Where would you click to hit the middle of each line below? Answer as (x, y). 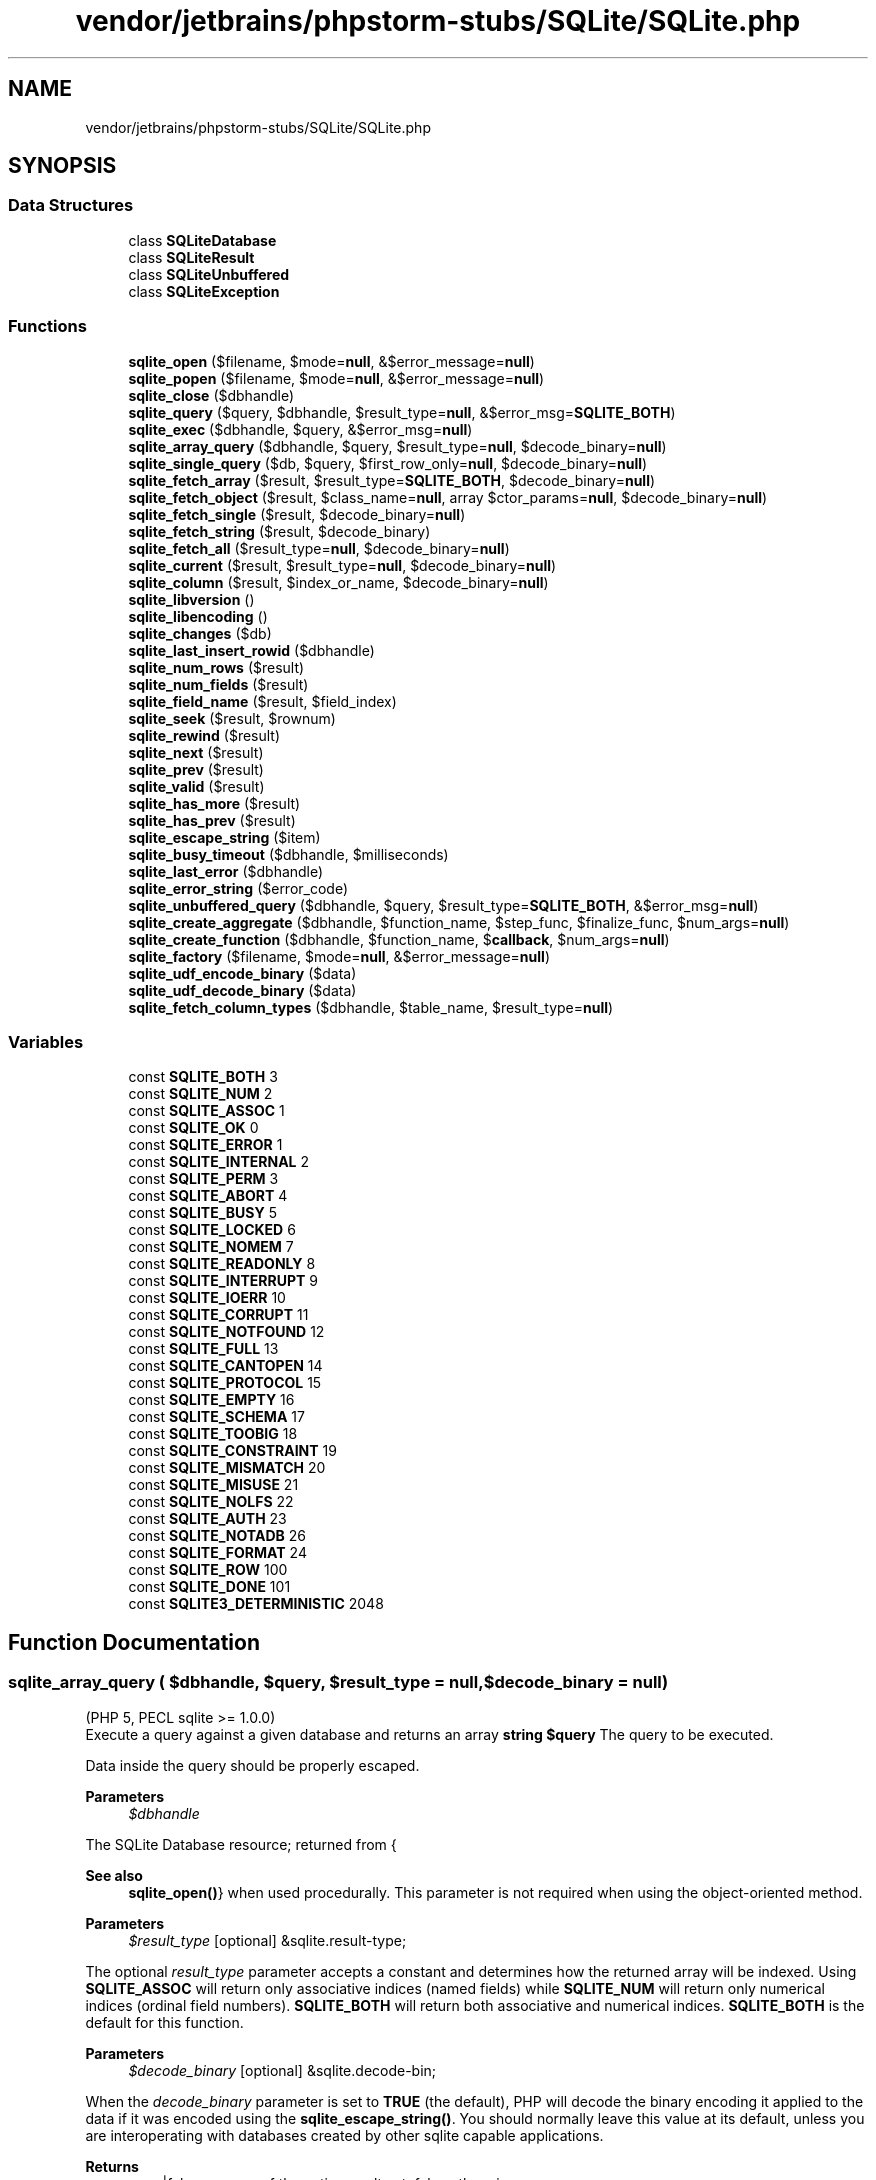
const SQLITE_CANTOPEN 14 (225, 1366)
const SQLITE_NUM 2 (200, 1094)
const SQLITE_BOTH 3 (203, 1077)
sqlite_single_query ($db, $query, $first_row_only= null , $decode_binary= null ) (388, 463)
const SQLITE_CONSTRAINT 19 (232, 1451)
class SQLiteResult (191, 257)
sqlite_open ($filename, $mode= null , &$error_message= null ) (331, 361)
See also (114, 1875)
